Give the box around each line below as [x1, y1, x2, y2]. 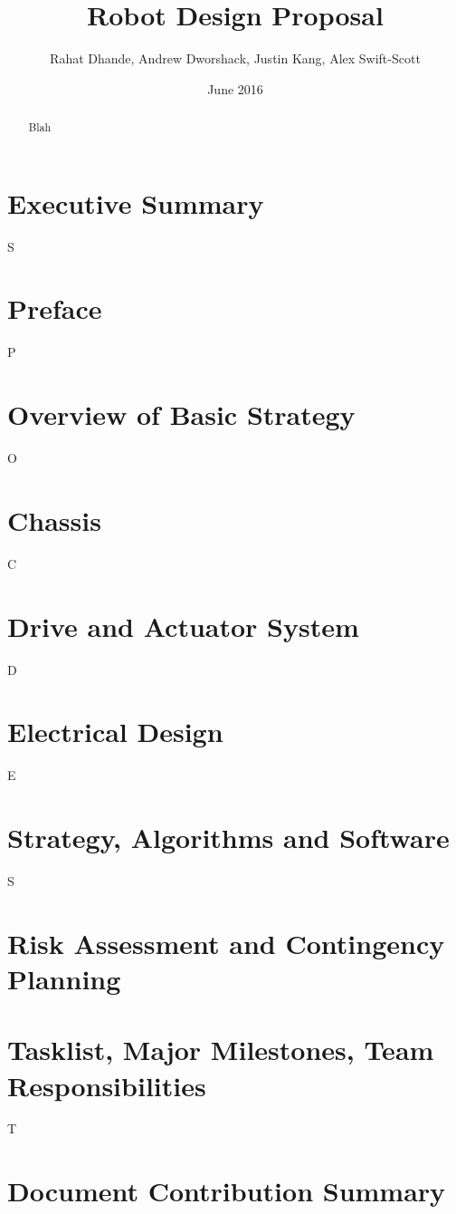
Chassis [7, 501, 101, 538]
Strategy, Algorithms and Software [7, 819, 450, 856]
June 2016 [207, 79, 263, 98]
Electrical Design [7, 713, 223, 750]
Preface [7, 290, 102, 327]
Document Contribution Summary [7, 1172, 446, 1209]
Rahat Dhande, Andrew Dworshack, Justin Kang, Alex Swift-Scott [50, 49, 421, 68]
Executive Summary [7, 184, 264, 221]
